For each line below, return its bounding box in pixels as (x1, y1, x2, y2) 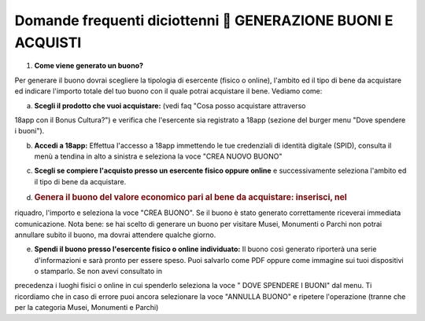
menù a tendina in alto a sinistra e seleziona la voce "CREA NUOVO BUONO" (34, 151, 283, 161)
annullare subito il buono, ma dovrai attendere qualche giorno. (14, 230, 216, 239)
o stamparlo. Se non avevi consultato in (34, 267, 163, 276)
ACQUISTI (14, 34, 82, 51)
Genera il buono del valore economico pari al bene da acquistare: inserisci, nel (34, 192, 348, 203)
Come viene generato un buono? (34, 61, 144, 71)
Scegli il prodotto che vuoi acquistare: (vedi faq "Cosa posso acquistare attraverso (34, 100, 306, 110)
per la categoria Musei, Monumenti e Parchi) (14, 303, 159, 312)
